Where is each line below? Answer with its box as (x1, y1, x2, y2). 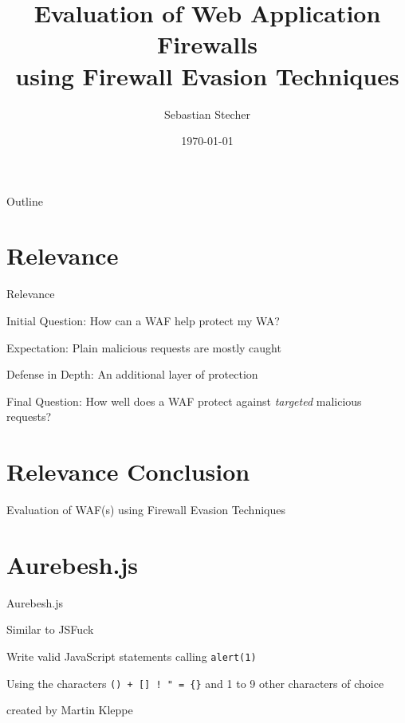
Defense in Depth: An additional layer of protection (6, 366, 258, 383)
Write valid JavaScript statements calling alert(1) (6, 648, 257, 664)
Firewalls (157, 28, 258, 61)
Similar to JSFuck (6, 621, 94, 638)
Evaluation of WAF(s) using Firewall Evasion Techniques (6, 501, 285, 518)
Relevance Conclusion (6, 455, 250, 488)
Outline (6, 192, 43, 209)
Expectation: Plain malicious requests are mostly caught (6, 339, 281, 356)
